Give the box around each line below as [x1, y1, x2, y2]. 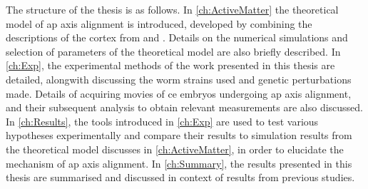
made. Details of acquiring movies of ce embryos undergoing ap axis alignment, [6, 86, 352, 101]
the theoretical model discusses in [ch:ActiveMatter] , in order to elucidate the [6, 141, 344, 156]
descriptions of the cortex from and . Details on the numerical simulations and [6, 30, 348, 45]
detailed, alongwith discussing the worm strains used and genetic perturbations [6, 71, 352, 86]
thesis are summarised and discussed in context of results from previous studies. [6, 170, 355, 185]
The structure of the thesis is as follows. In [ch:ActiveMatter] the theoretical [6, 2, 339, 16]
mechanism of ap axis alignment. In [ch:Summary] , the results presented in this [6, 155, 352, 170]
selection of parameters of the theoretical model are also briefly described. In [6, 44, 341, 58]
